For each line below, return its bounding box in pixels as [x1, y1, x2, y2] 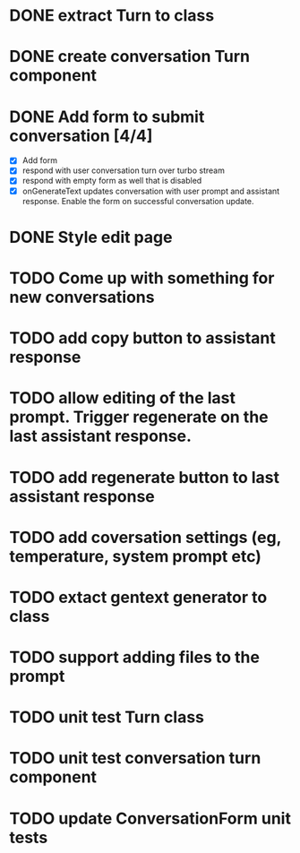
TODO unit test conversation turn [9, 748, 261, 769]
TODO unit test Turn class [9, 707, 204, 728]
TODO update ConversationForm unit [9, 808, 291, 829]
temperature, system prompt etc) [9, 546, 262, 566]
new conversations [9, 287, 155, 307]
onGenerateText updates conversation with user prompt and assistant [21, 185, 280, 196]
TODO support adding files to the [9, 647, 260, 668]
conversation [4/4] [9, 125, 153, 146]
